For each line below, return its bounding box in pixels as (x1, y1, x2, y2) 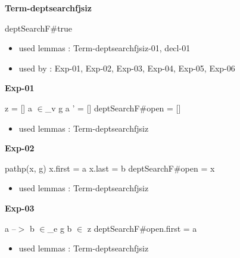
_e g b (47, 222, 72, 234)
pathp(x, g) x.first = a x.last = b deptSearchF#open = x (5, 161, 215, 174)
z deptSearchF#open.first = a (87, 222, 197, 234)
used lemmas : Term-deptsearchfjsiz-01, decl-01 (18, 42, 191, 54)
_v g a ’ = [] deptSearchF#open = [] (45, 101, 181, 114)
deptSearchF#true (5, 21, 73, 34)
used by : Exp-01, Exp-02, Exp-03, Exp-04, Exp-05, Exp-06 (18, 61, 235, 74)
